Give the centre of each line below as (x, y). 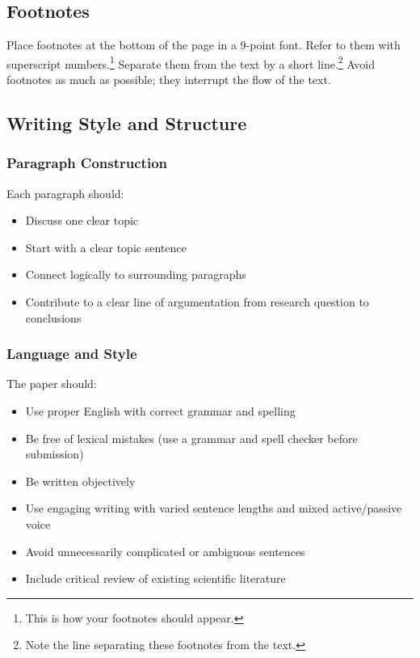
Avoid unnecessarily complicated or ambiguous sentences (165, 551)
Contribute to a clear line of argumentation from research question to (197, 302)
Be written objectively (80, 481)
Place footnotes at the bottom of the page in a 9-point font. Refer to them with (204, 45)
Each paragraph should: (65, 193)
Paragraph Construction (87, 163)
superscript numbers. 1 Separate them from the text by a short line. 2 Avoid (191, 62)
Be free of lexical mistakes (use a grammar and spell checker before (191, 438)
